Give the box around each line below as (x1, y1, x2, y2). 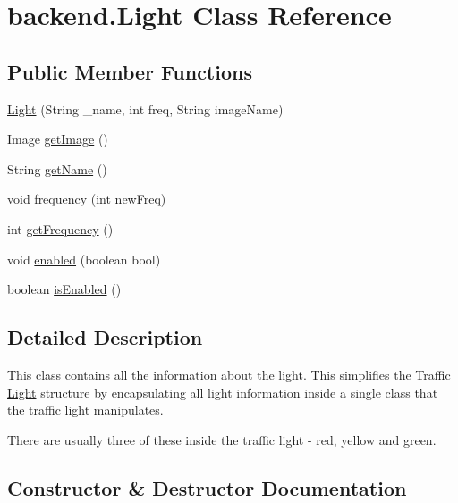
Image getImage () (7, 130, 108, 148)
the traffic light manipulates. (7, 400, 164, 419)
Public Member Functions (7, 57, 252, 85)
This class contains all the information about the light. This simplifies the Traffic (7, 365, 451, 383)
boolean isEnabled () (7, 280, 122, 298)
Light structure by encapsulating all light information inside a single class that (7, 382, 438, 401)
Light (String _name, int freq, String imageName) (7, 99, 284, 118)
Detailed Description (7, 323, 203, 351)
